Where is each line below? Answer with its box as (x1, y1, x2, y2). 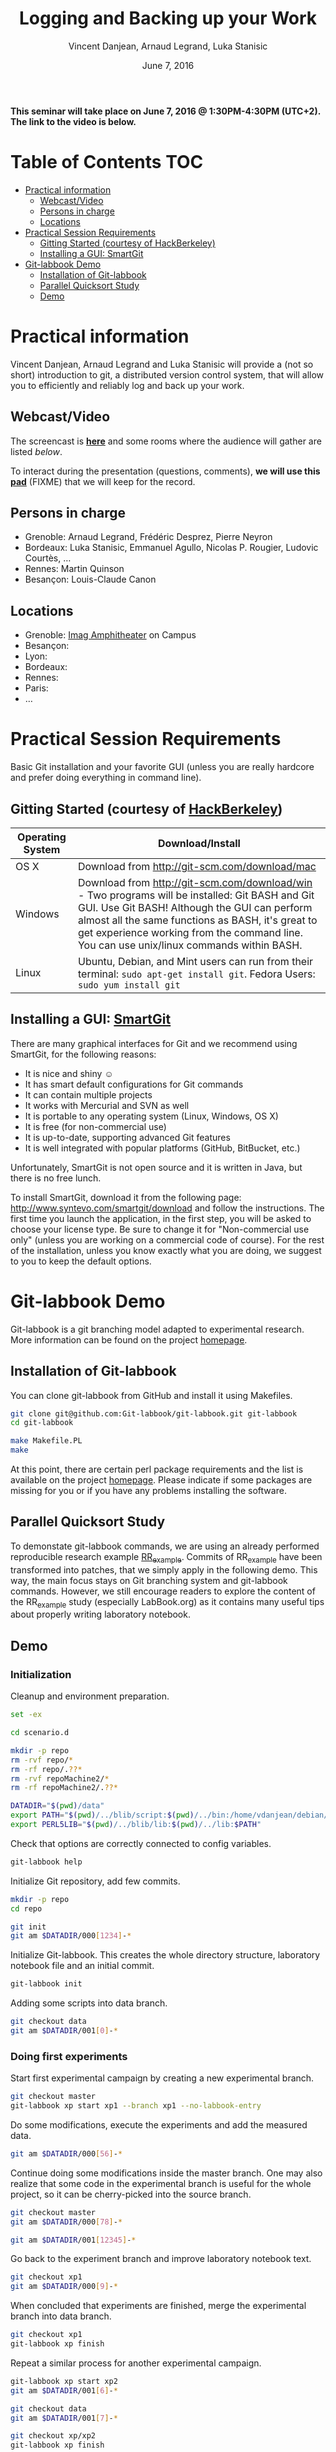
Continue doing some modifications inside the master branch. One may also (10, 2167, 323, 2179)
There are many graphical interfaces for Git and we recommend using (10, 1037, 298, 1049)
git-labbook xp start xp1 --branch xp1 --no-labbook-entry (10, 2101, 262, 2111)
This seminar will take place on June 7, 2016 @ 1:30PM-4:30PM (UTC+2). (10, 105, 321, 117)
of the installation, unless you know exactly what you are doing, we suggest (10, 1244, 322, 1256)
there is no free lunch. (10, 1172, 102, 1184)
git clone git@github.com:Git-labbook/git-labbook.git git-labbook (10, 1408, 298, 1419)
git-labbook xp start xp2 (10, 2376, 118, 2386)
